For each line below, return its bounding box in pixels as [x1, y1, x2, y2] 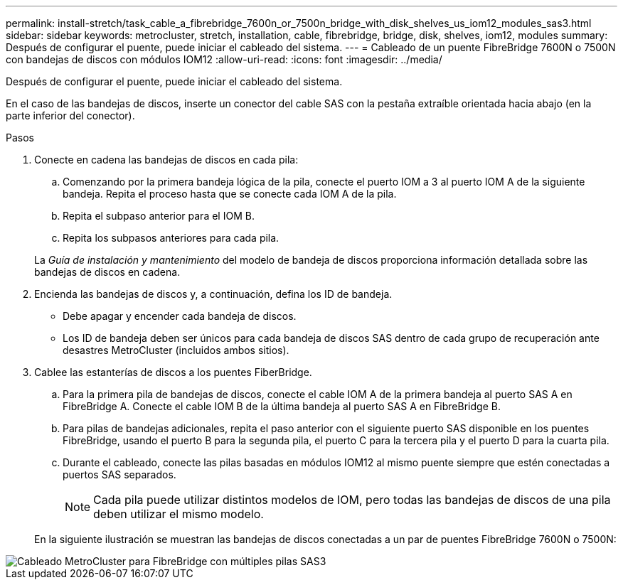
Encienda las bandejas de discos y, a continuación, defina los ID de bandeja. [34, 288, 393, 300]
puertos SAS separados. [63, 468, 176, 481]
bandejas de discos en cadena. [34, 266, 181, 278]
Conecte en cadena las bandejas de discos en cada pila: [34, 154, 299, 166]
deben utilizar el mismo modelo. [93, 507, 264, 521]
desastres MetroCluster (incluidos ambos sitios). [63, 344, 289, 356]
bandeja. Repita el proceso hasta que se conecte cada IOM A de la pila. [63, 188, 397, 200]
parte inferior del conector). [6, 109, 135, 122]
